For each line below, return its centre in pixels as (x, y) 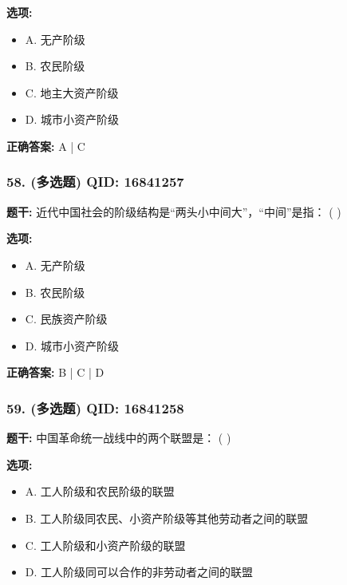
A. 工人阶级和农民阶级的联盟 (100, 491)
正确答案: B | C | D (55, 372)
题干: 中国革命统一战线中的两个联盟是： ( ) (119, 438)
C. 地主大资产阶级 (72, 92)
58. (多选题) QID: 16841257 (95, 182)
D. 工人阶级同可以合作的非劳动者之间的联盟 (139, 572)
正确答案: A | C (46, 146)
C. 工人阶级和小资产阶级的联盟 (105, 545)
